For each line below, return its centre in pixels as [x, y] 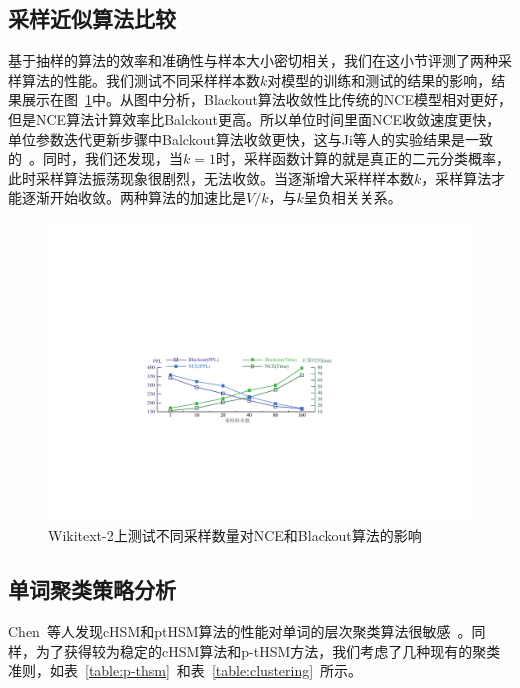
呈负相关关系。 [352, 197]
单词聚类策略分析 [92, 589]
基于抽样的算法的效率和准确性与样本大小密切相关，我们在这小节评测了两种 [253, 60]
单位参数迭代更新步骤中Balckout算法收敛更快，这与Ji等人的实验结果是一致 [250, 138]
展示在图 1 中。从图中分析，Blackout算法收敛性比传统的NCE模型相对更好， [266, 99]
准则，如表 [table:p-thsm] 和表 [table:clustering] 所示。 [185, 670]
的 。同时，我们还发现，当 [95, 158]
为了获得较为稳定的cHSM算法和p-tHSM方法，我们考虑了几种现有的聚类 [268, 650]
